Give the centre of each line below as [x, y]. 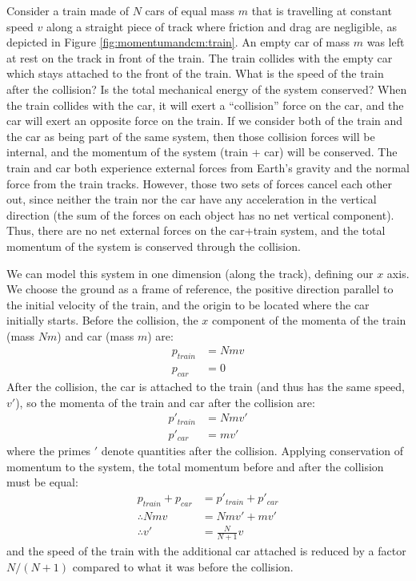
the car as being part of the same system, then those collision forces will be [191, 136]
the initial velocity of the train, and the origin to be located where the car [188, 304]
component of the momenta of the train [309, 320]
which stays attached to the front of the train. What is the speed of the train [195, 73]
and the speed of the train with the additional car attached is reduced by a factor [206, 551]
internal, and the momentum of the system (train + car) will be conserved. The [202, 152]
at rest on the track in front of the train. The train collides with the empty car [200, 57]
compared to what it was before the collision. [183, 566]
